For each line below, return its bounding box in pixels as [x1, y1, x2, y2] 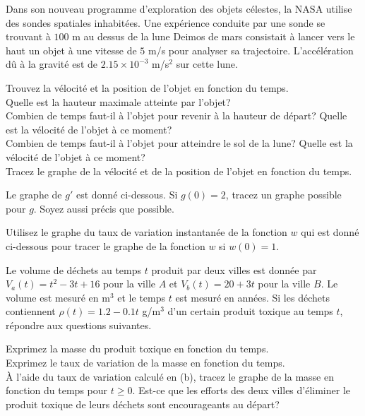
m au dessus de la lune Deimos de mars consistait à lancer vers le [72, 29, 355, 44]
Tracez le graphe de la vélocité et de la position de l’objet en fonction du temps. [6, 163, 352, 178]
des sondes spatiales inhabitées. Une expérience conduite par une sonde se [6, 15, 325, 30]
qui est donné [301, 225, 359, 239]
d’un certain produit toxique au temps [167, 304, 333, 319]
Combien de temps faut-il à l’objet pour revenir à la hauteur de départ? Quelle [6, 108, 347, 123]
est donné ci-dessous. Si [76, 187, 178, 202]
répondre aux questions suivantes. [6, 317, 152, 332]
